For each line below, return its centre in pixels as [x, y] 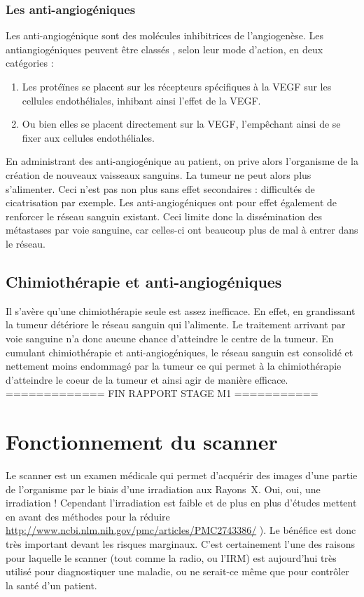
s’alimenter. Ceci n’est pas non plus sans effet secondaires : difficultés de [160, 188]
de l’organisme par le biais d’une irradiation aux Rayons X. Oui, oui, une [163, 489]
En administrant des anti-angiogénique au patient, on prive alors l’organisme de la [182, 161]
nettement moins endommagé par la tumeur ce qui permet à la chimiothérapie [174, 366]
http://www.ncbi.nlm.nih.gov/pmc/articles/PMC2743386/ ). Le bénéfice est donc [181, 530]
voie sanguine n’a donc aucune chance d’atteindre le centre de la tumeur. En [170, 338]
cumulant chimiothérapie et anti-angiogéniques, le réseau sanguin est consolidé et [180, 352]
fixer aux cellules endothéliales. [88, 137]
